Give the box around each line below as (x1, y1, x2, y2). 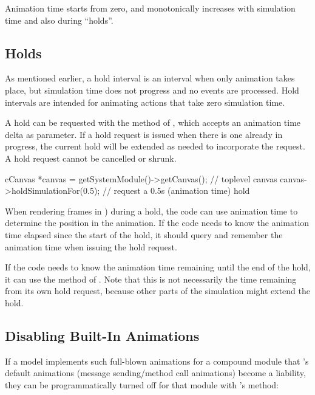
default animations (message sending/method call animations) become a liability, (5, 366, 306, 379)
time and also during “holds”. (5, 13, 113, 26)
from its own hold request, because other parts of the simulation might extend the (5, 284, 310, 297)
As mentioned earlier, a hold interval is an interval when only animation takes (5, 72, 295, 84)
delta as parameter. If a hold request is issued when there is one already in (5, 128, 283, 140)
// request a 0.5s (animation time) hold (102, 184, 250, 197)
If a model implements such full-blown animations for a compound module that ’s (5, 354, 309, 367)
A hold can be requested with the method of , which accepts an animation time (5, 116, 301, 129)
